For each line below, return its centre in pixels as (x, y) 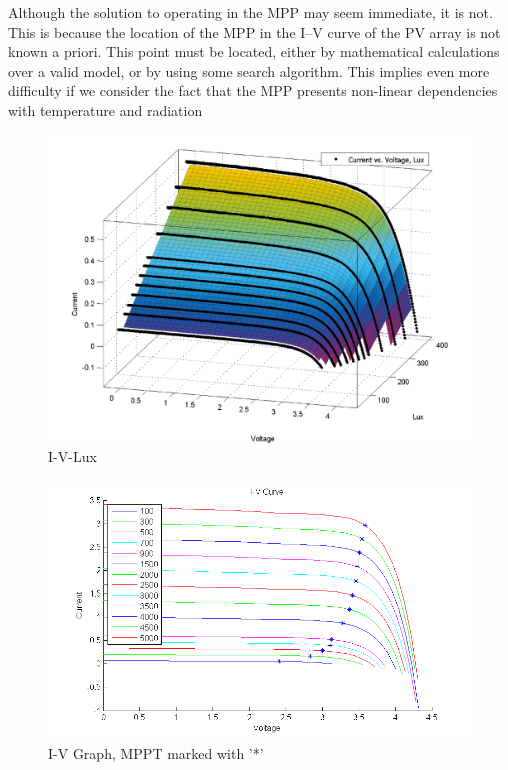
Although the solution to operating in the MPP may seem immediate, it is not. (250, 12)
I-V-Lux (72, 456)
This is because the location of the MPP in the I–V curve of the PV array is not (254, 31)
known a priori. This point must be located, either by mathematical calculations (254, 51)
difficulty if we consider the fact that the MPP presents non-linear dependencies (253, 90)
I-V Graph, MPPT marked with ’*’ (156, 752)
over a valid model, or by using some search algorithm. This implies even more (249, 70)
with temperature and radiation (105, 109)
